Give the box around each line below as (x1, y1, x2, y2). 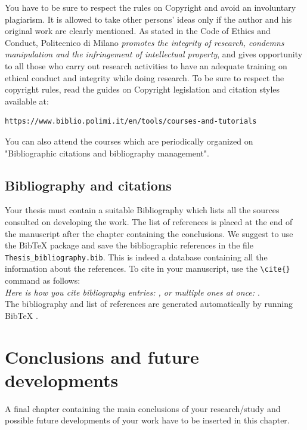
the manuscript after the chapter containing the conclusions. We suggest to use (5, 227, 293, 239)
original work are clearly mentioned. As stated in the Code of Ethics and (5, 24, 271, 37)
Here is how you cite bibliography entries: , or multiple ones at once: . (5, 285, 261, 298)
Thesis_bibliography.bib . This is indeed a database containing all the (5, 250, 268, 263)
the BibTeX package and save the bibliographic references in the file (5, 239, 253, 251)
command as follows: (5, 274, 80, 287)
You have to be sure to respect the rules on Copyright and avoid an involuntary (5, 1, 296, 13)
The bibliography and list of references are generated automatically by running (5, 297, 293, 310)
